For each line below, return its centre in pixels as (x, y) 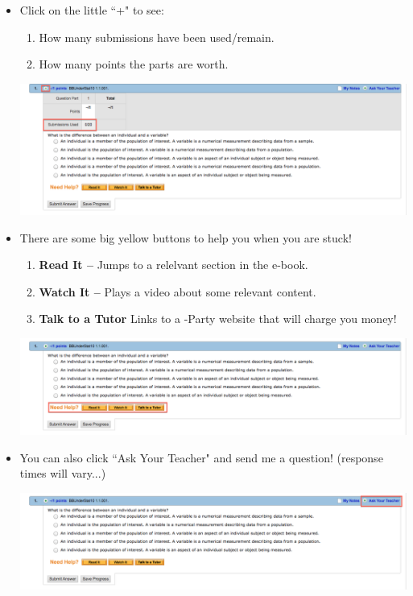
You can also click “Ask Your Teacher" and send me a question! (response (201, 457)
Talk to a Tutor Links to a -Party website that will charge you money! (218, 319)
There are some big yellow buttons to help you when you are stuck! (186, 237)
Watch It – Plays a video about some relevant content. (178, 291)
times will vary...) (63, 473)
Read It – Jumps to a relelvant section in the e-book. (173, 265)
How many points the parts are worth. (134, 64)
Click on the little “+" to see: (92, 10)
